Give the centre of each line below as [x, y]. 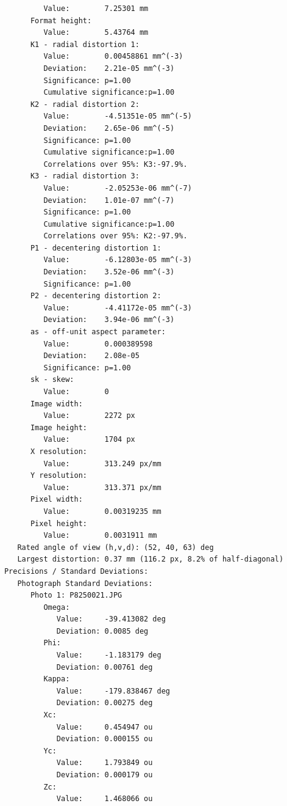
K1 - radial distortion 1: [85, 44]
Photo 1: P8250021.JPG [76, 595]
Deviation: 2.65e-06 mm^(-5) [109, 128]
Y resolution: [58, 476]
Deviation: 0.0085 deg [102, 631]
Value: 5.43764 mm [96, 33]
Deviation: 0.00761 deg [105, 667]
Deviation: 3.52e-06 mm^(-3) [109, 272]
